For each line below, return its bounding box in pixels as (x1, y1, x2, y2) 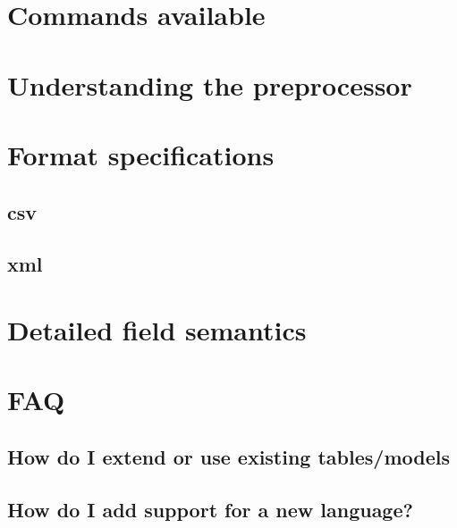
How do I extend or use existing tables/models (7, 442, 450, 470)
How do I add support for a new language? (7, 495, 413, 523)
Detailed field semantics (7, 311, 307, 348)
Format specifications (7, 136, 275, 172)
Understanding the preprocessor (7, 66, 412, 103)
